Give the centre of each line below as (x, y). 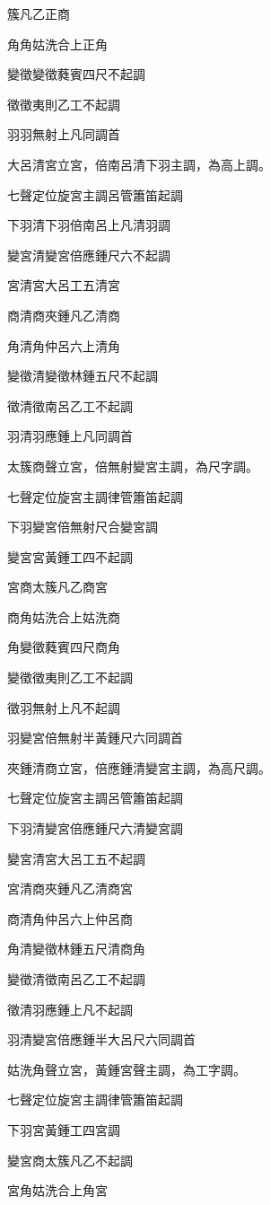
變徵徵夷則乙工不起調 (70, 677)
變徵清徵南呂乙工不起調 (76, 979)
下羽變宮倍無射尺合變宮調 (83, 527)
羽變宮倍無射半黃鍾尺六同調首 (95, 738)
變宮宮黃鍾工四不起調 (70, 556)
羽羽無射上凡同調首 (64, 134)
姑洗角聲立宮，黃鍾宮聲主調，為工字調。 (126, 1069)
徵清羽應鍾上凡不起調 (70, 1009)
